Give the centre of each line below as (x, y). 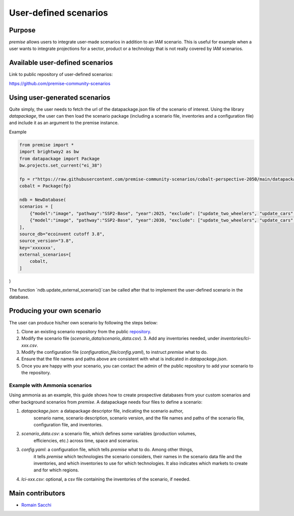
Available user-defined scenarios (61, 63)
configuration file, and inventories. (68, 424)
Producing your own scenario (55, 311)
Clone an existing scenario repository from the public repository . (86, 331)
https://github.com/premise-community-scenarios (60, 83)
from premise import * (47, 145)
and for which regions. (56, 470)
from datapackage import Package (60, 159)
